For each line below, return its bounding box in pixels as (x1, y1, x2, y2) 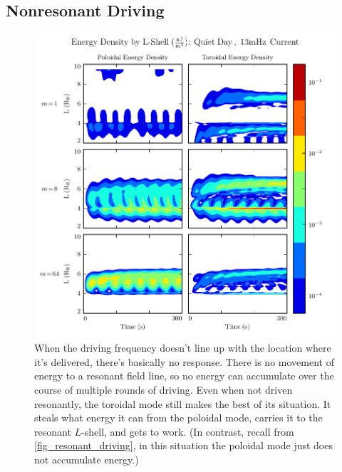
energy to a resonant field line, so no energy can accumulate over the (34, 368, 334, 383)
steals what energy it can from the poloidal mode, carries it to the (34, 410, 323, 425)
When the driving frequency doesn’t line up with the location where (34, 340, 331, 355)
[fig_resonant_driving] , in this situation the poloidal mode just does (34, 438, 333, 453)
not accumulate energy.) (34, 451, 139, 466)
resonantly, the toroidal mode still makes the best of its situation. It (34, 396, 331, 411)
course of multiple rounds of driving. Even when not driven (34, 382, 293, 397)
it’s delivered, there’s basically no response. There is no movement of (34, 354, 334, 369)
